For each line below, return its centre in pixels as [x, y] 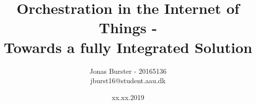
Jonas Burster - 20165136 [128, 71]
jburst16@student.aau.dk [128, 80]
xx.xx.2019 [128, 97]
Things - [128, 27]
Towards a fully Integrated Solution [128, 47]
